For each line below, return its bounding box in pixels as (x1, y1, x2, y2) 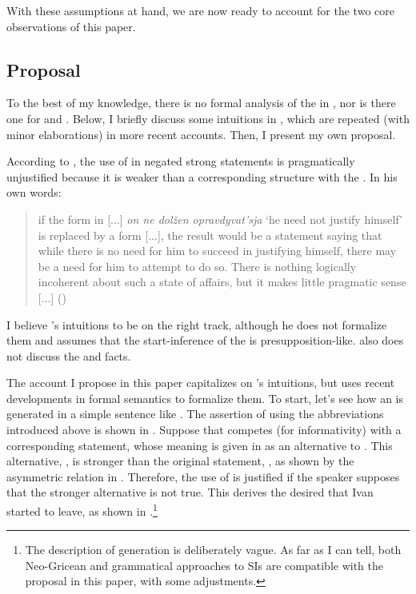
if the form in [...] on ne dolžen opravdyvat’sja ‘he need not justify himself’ (38, 210, 402, 227)
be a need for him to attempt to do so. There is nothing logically (38, 257, 357, 274)
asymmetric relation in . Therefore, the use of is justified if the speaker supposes (6, 468, 400, 484)
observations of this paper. (6, 18, 136, 34)
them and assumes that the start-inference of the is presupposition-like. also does (6, 332, 404, 349)
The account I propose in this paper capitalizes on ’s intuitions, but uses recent (6, 374, 395, 391)
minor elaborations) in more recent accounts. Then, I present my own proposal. (6, 126, 396, 142)
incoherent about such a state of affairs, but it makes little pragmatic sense (38, 273, 406, 290)
